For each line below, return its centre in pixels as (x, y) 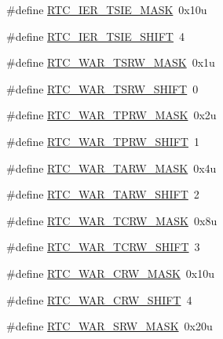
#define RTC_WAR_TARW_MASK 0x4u (111, 168)
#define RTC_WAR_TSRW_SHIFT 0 (102, 88)
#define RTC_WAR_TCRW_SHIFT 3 (103, 247)
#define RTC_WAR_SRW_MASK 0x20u (110, 326)
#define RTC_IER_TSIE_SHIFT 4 (95, 36)
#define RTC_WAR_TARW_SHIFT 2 (103, 194)
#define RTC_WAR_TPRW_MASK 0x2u (111, 115)
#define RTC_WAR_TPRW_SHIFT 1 (103, 141)
